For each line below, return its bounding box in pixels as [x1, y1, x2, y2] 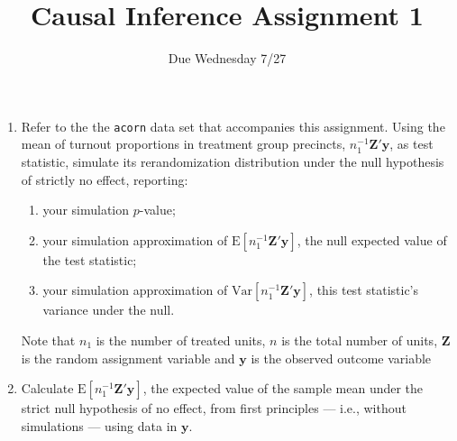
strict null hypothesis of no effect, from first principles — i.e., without [21, 399, 407, 418]
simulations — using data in [21, 416, 178, 435]
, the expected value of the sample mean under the [142, 379, 424, 398]
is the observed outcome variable [251, 348, 432, 367]
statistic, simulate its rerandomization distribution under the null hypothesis [21, 152, 444, 170]
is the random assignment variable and [21, 348, 235, 367]
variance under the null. [42, 300, 175, 319]
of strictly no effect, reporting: [21, 170, 188, 188]
